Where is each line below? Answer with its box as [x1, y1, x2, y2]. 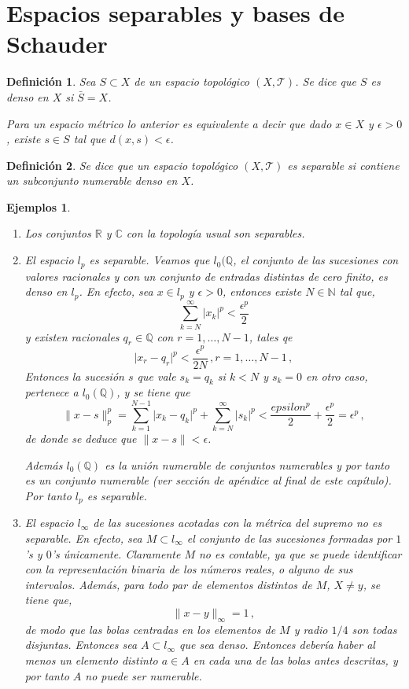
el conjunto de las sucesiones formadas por [186, 529, 392, 546]
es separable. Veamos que [89, 252, 210, 268]
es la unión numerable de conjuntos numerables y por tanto [105, 456, 390, 473]
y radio [293, 621, 328, 637]
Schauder [6, 28, 108, 60]
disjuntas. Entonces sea [24, 636, 138, 653]
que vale [137, 367, 176, 384]
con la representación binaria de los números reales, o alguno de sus [24, 561, 353, 577]
